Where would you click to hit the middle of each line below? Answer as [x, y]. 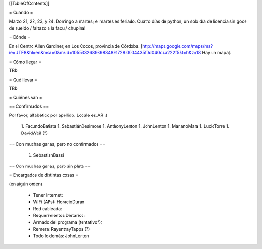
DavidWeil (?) [34, 133]
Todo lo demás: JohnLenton [61, 236]
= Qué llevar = [23, 80]
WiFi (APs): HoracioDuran [59, 202]
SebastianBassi [49, 155]
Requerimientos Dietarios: [59, 216]
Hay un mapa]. [217, 53]
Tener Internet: [48, 195]
